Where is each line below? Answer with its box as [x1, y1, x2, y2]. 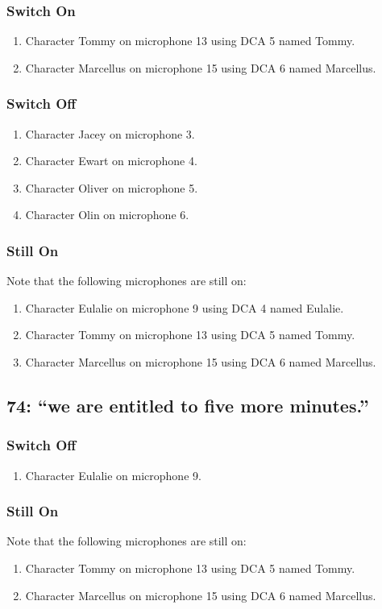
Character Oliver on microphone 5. [25, 179, 198, 196]
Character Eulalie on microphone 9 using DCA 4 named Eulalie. [25, 299, 344, 316]
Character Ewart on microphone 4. [25, 152, 197, 169]
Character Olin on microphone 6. [25, 206, 189, 223]
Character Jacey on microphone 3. [25, 125, 195, 142]
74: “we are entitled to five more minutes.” [6, 392, 369, 417]
